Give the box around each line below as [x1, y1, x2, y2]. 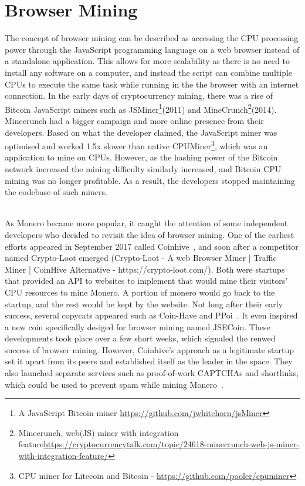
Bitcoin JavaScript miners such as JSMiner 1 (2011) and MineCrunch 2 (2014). [5, 101, 277, 115]
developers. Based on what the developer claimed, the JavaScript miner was [5, 126, 277, 138]
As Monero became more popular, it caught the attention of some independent [5, 217, 288, 229]
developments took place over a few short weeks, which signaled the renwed [5, 332, 276, 344]
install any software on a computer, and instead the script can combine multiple [5, 66, 293, 78]
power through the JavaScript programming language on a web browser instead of [5, 43, 300, 55]
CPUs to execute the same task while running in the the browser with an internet [5, 78, 299, 90]
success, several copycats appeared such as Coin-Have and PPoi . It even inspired [5, 309, 298, 321]
